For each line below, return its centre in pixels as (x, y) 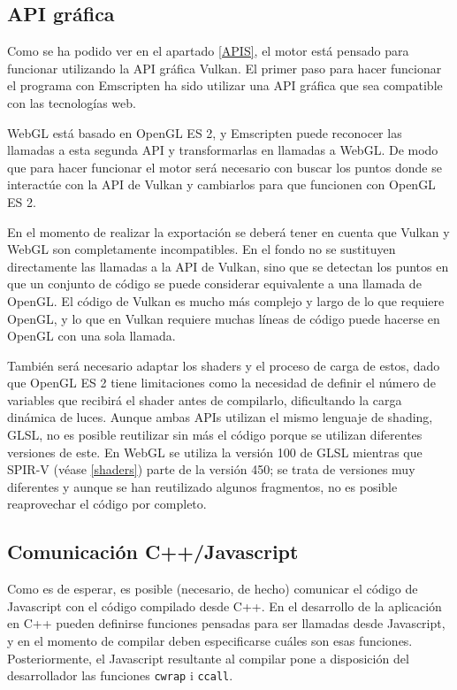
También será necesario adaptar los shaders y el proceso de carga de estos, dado (224, 365)
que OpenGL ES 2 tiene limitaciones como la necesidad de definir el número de (221, 383)
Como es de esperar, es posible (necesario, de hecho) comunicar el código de (213, 589)
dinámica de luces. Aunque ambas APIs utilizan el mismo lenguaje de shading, (220, 417)
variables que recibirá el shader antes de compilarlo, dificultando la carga (205, 399)
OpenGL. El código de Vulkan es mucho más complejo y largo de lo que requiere (226, 300)
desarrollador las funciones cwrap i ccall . (120, 675)
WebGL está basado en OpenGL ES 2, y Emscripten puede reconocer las (205, 132)
